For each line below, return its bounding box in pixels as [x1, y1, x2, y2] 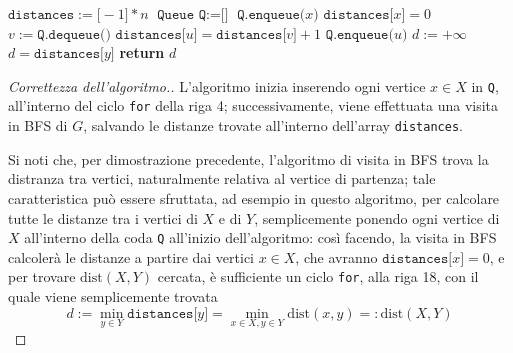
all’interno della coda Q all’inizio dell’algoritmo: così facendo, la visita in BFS [24, 227, 497, 248]
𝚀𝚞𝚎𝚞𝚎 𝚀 [157, 8, 206, 22]
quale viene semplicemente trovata [8, 286, 218, 307]
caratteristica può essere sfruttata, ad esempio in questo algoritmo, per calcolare [8, 187, 500, 208]
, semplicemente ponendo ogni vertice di [254, 207, 500, 228]
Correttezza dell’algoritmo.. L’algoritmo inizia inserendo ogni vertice [8, 75, 426, 96]
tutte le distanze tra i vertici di [8, 207, 198, 228]
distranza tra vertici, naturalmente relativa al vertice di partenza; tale [8, 168, 436, 189]
